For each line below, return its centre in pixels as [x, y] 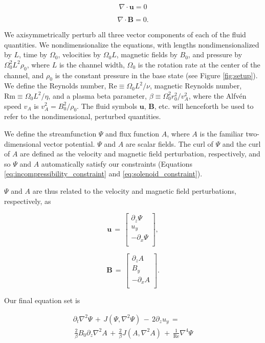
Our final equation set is [42, 300]
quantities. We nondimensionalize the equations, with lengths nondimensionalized [132, 44]
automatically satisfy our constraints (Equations [117, 163]
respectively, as [28, 201]
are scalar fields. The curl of [169, 143]
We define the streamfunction [50, 133]
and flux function [132, 133]
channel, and [24, 75]
